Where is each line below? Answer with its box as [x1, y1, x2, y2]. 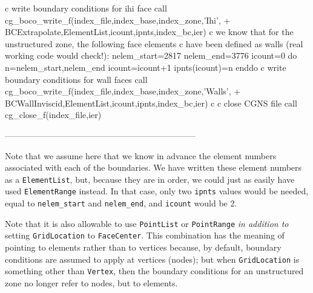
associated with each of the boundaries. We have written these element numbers [5, 161, 302, 174]
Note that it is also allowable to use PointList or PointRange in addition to [5, 217, 289, 229]
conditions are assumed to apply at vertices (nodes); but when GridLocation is [5, 252, 300, 265]
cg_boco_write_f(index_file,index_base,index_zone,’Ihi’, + [5, 13, 231, 26]
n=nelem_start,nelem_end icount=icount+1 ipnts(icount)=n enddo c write [5, 61, 286, 73]
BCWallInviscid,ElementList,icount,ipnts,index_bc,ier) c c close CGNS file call [5, 96, 297, 109]
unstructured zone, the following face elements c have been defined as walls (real [5, 37, 303, 50]
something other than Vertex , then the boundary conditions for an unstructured [5, 265, 304, 277]
